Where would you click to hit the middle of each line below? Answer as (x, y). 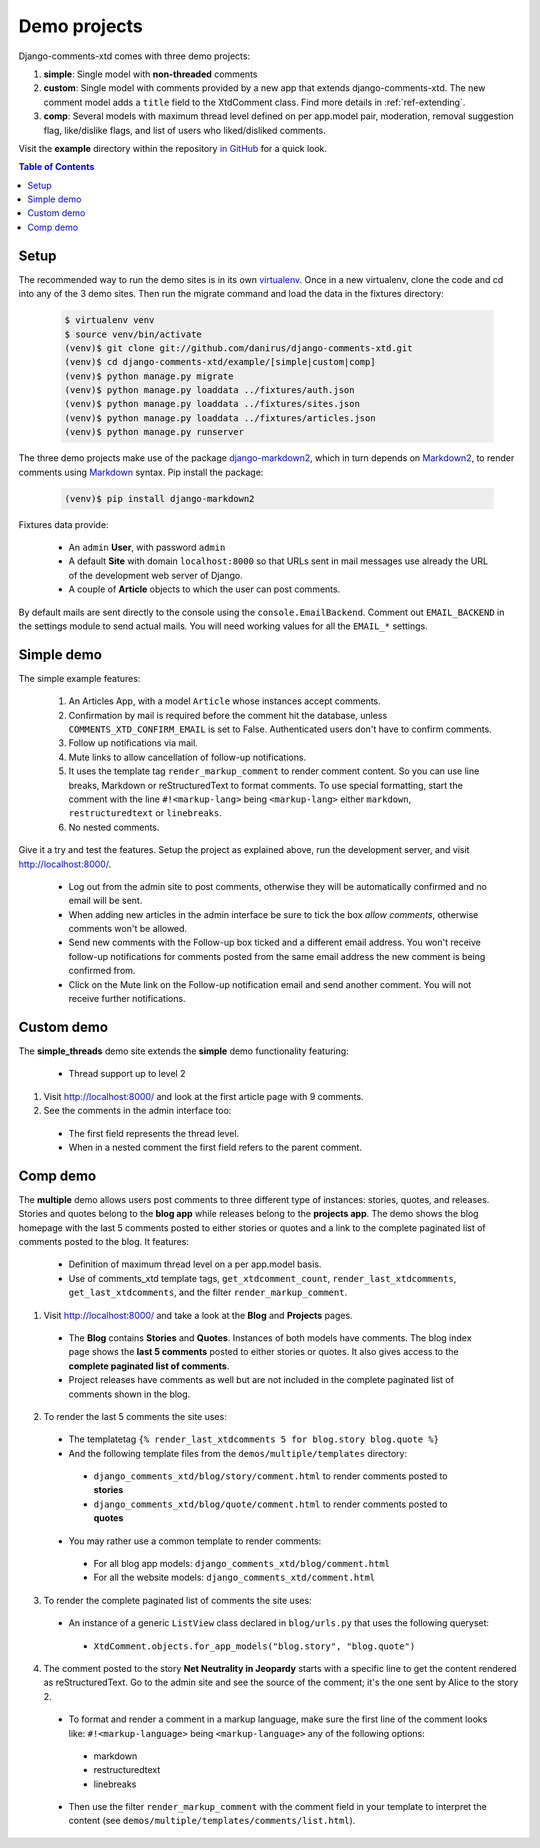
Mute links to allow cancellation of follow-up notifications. (187, 757)
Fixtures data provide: (63, 524)
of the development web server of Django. (156, 575)
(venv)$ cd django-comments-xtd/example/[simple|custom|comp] (220, 362)
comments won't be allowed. (128, 929)
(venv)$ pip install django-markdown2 (159, 498)
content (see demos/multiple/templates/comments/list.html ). (212, 1821)
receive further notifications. (127, 999)
